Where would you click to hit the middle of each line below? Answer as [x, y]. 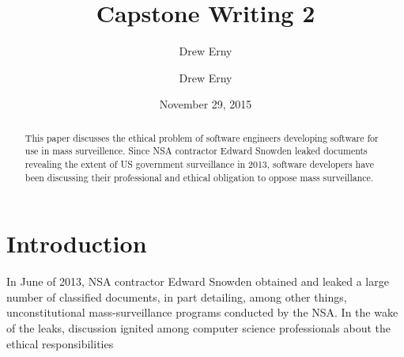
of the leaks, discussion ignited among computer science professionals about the [199, 328]
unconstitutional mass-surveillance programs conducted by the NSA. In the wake [202, 312]
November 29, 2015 [206, 104]
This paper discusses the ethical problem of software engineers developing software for [202, 137]
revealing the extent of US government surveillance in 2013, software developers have [200, 164]
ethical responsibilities [60, 343]
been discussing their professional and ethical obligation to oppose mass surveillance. [199, 177]
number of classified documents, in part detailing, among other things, [177, 296]
